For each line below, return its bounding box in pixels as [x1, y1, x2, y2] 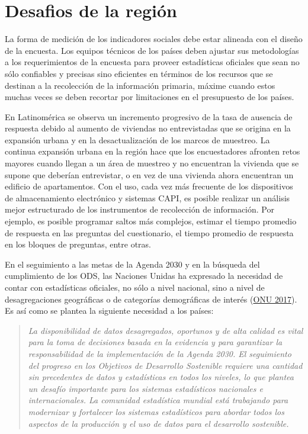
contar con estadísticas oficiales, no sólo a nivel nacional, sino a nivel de [5, 281, 265, 293]
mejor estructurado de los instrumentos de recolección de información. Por [5, 203, 274, 216]
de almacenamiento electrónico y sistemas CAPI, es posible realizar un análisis [5, 191, 290, 204]
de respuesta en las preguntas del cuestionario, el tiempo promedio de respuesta [5, 226, 294, 239]
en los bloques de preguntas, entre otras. [5, 238, 151, 250]
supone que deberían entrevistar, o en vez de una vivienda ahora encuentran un [5, 168, 294, 181]
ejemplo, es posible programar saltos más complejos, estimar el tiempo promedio [5, 215, 297, 227]
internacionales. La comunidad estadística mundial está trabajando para [28, 394, 288, 406]
